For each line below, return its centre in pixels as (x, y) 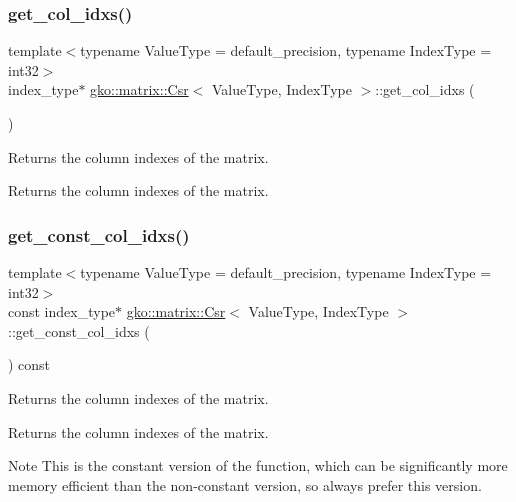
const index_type (62, 311)
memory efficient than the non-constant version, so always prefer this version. (245, 484)
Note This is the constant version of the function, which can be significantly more (258, 465)
